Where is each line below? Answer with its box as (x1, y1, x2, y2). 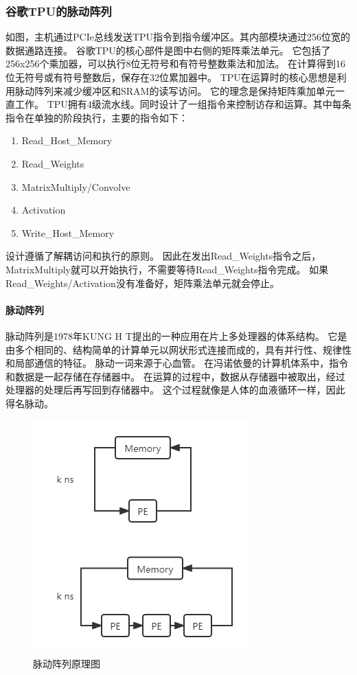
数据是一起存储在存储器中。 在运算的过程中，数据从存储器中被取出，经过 (14, 369, 345, 383)
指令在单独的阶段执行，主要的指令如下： (5, 110, 188, 124)
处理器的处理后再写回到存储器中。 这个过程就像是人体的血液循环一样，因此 (5, 382, 345, 397)
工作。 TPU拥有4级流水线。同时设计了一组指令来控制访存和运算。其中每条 (14, 97, 352, 111)
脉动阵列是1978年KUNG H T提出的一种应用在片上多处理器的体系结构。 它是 (5, 328, 347, 343)
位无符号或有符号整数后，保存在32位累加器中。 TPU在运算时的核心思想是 (5, 70, 337, 84)
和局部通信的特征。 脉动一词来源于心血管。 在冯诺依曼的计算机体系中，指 (5, 356, 339, 370)
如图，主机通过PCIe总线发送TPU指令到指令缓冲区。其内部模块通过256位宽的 (5, 30, 351, 44)
